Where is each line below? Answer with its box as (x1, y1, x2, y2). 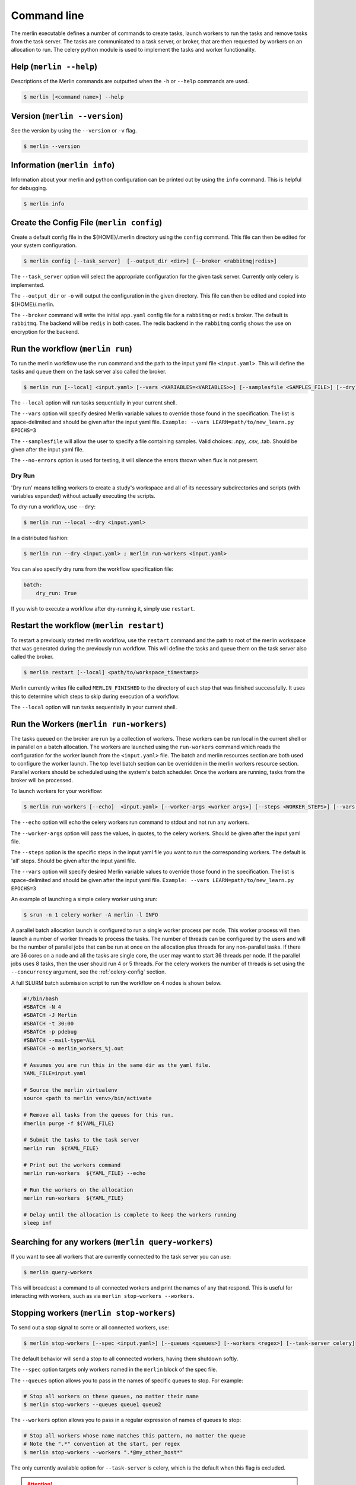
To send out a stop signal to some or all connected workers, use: (11, 1324, 169, 1331)
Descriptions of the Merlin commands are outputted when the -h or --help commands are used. (11, 78, 249, 85)
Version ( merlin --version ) (11, 110, 123, 121)
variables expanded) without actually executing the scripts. (11, 492, 155, 499)
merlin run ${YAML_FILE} (23, 1145, 99, 1152)
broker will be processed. (11, 776, 74, 783)
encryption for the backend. (11, 328, 80, 335)
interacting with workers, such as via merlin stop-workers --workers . (11, 1293, 195, 1300)
